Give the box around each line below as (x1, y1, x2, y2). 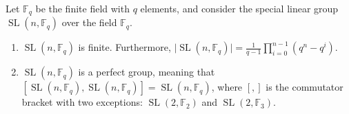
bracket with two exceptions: (21, 95, 143, 109)
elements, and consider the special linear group (140, 1, 339, 15)
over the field (61, 15, 117, 30)
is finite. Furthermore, (78, 40, 171, 54)
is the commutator (266, 80, 343, 94)
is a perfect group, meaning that (78, 65, 215, 79)
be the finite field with (35, 1, 130, 15)
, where (211, 80, 243, 94)
